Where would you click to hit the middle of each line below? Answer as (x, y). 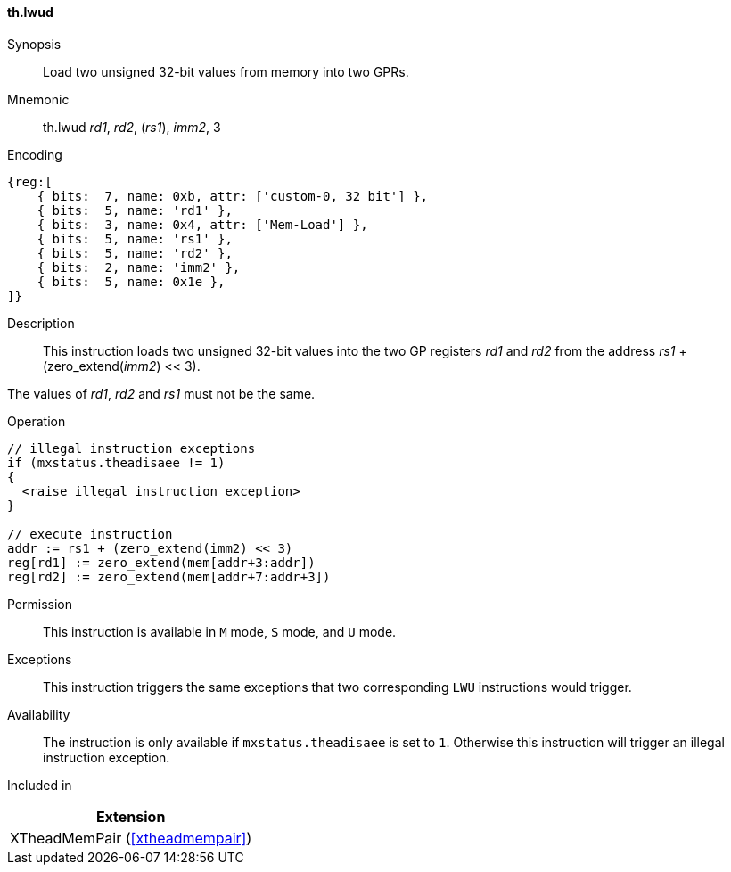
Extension (131, 816)
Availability (39, 714)
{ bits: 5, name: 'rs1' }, (135, 239)
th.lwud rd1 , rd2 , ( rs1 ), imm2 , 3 (132, 127)
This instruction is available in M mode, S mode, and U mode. (220, 631)
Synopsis (34, 44)
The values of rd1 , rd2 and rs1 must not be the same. (161, 393)
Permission (40, 604)
